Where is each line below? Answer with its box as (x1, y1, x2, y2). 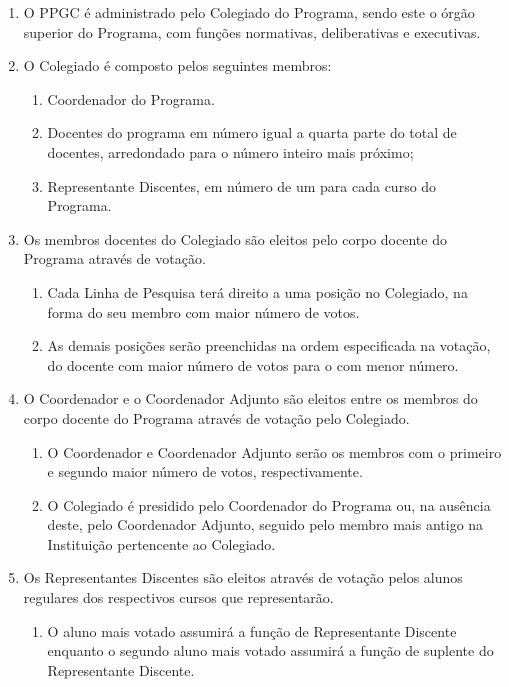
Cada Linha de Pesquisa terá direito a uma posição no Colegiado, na (47, 281, 468, 302)
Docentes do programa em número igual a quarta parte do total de (47, 122, 457, 143)
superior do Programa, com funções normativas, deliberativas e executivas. (23, 21, 481, 42)
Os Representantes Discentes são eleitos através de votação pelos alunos (23, 567, 463, 588)
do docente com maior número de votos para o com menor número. (47, 354, 459, 375)
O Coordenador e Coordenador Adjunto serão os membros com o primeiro (47, 441, 502, 462)
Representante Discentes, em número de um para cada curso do (47, 175, 437, 196)
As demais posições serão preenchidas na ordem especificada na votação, (47, 335, 491, 356)
